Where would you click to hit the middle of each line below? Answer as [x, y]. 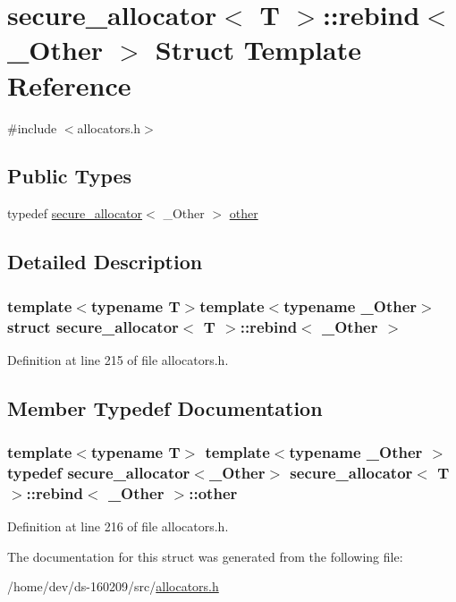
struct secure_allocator [93, 326]
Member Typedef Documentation [165, 407]
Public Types [70, 176]
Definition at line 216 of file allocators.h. [118, 526]
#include [32, 127]
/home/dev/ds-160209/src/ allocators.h [113, 586]
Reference [69, 85]
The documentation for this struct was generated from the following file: [205, 556]
